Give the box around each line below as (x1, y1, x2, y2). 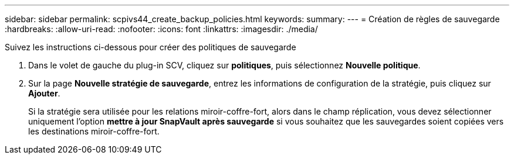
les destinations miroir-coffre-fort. (28, 126, 160, 136)
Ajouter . (28, 88, 60, 98)
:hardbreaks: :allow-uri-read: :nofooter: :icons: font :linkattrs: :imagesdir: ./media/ (5, 24, 318, 34)
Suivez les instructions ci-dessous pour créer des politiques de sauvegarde (5, 42, 296, 52)
